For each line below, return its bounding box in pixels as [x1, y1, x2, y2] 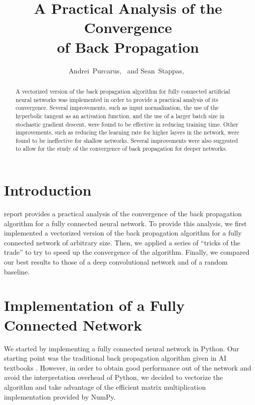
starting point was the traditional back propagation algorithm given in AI [4, 353, 226, 363]
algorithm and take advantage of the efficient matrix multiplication [4, 381, 206, 392]
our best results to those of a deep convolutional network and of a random [4, 257, 228, 267]
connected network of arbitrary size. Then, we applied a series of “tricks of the [4, 237, 241, 247]
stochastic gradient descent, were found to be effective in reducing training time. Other [15, 120, 238, 128]
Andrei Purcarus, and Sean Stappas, [68, 65, 184, 75]
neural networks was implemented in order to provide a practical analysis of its [15, 95, 218, 103]
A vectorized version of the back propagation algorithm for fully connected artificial [15, 87, 230, 95]
